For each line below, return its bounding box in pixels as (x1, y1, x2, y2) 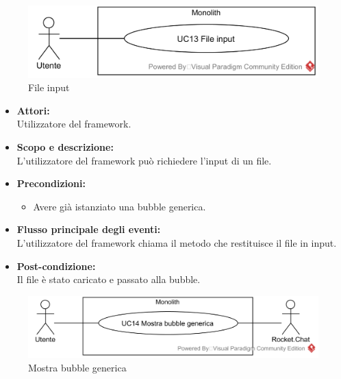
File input (28, 80, 70, 95)
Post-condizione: (16, 258, 96, 273)
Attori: (16, 103, 50, 117)
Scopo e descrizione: (16, 139, 114, 154)
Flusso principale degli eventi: (16, 222, 161, 236)
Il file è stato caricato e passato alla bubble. (16, 272, 201, 286)
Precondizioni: (16, 176, 86, 191)
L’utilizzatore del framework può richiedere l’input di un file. (16, 153, 272, 167)
